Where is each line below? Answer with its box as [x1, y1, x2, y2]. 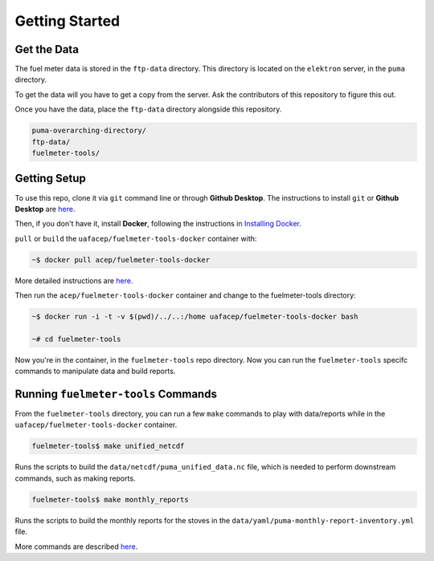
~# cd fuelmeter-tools [31, 334, 121, 344]
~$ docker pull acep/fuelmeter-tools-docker [31, 255, 211, 264]
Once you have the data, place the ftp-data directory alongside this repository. [14, 104, 282, 114]
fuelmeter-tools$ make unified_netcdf [31, 441, 185, 451]
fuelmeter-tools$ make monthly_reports [31, 494, 189, 504]
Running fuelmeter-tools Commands [14, 387, 217, 400]
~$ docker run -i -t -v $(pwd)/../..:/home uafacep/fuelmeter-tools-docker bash [31, 312, 358, 321]
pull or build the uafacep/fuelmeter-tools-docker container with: [14, 234, 257, 243]
